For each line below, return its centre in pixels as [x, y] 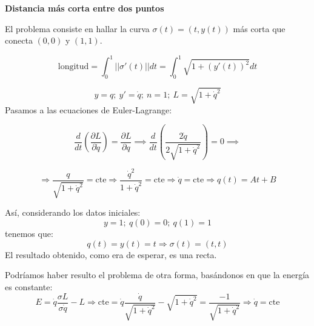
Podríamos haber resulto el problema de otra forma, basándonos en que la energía [157, 275]
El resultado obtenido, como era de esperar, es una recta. [111, 254]
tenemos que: [29, 234]
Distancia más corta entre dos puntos [85, 8]
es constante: [29, 286]
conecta [19, 40]
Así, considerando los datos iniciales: [73, 212]
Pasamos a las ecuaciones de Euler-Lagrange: [89, 109]
